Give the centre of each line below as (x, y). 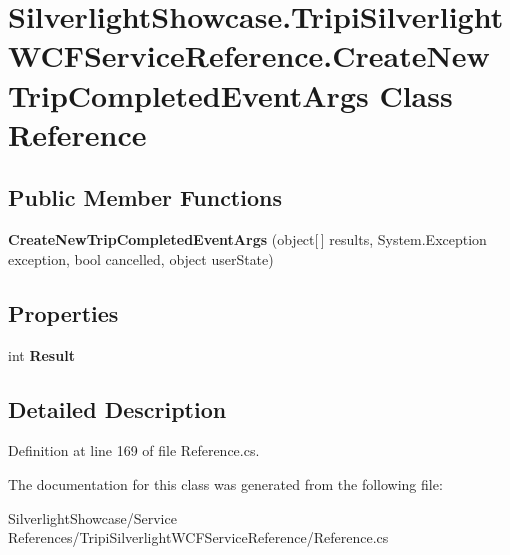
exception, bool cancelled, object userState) (141, 258)
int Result (41, 354)
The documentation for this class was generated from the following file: (225, 483)
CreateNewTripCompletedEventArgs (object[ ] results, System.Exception (247, 239)
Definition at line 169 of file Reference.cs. (134, 450)
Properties (63, 312)
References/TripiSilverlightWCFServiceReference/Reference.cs (198, 537)
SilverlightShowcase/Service (92, 517)
